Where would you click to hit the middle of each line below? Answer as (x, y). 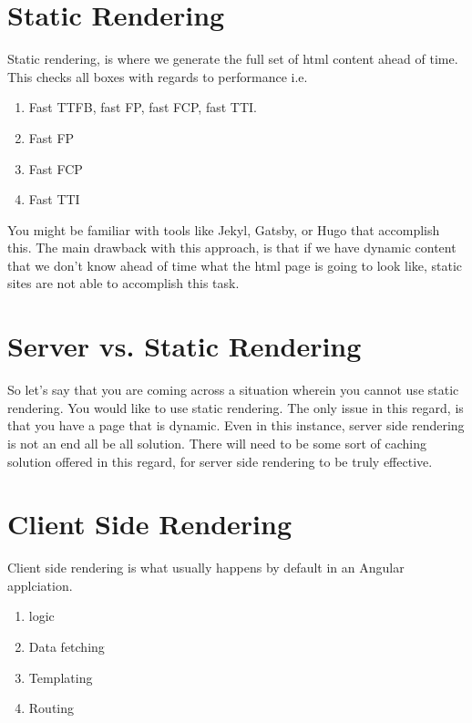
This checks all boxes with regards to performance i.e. (158, 76)
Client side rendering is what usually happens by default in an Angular (206, 568)
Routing (51, 708)
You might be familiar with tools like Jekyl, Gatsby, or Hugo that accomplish (224, 229)
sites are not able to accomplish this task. (123, 283)
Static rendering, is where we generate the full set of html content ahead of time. (233, 59)
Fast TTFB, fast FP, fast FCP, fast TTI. (143, 107)
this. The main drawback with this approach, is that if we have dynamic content (232, 248)
